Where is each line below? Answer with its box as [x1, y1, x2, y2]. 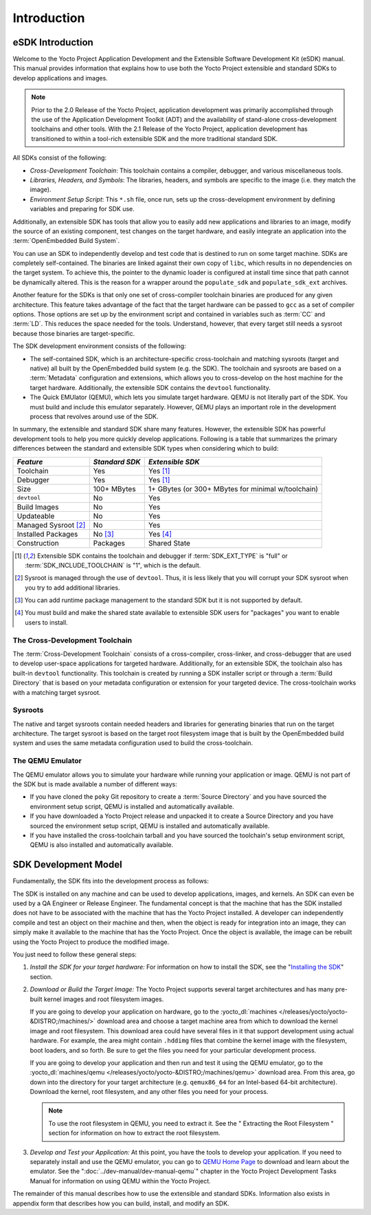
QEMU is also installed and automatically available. [30, 841, 174, 849]
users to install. [25, 618, 68, 626]
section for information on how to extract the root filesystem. [48, 1129, 221, 1137]
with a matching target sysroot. [12, 688, 101, 696]
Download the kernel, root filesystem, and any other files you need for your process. [30, 1088, 269, 1096]
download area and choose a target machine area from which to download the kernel [97, 1017, 338, 1025]
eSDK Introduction [12, 36, 94, 48]
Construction [16, 538, 59, 548]
